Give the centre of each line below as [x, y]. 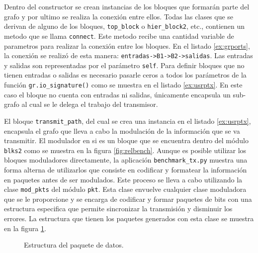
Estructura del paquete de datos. [74, 245]
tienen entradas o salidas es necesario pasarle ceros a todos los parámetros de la [125, 75]
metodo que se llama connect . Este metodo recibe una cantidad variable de [119, 36]
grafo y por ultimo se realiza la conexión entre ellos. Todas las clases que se [119, 16]
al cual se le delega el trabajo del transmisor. [90, 104]
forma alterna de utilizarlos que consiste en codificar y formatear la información [126, 169]
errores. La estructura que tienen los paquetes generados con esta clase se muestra [129, 218]
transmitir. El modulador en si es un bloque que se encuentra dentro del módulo [126, 140]
